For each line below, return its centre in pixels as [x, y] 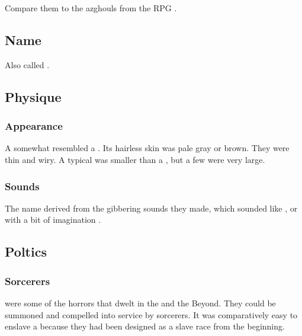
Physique [33, 96]
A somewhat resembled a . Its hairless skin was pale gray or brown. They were [147, 148]
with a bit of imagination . [53, 220]
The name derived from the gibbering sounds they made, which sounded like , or [151, 208]
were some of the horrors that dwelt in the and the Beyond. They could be [140, 303]
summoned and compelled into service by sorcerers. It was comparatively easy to [151, 314]
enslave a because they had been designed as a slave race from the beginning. [145, 326]
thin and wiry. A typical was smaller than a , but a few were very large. [135, 159]
